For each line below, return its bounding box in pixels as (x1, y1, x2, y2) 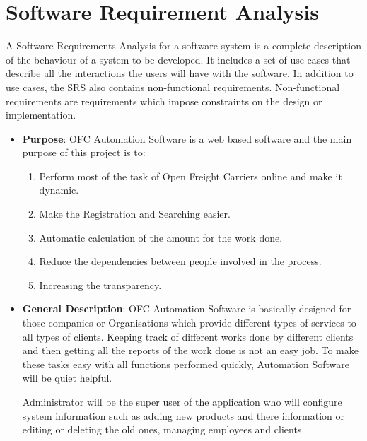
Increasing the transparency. (39, 277, 162, 292)
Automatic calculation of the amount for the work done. (39, 230, 283, 245)
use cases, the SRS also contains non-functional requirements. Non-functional (6, 79, 340, 94)
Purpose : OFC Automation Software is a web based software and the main (22, 131, 352, 146)
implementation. (6, 107, 76, 122)
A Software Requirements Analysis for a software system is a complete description (6, 38, 361, 53)
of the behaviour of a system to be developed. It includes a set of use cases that (6, 52, 351, 66)
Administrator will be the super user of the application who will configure (22, 394, 342, 408)
